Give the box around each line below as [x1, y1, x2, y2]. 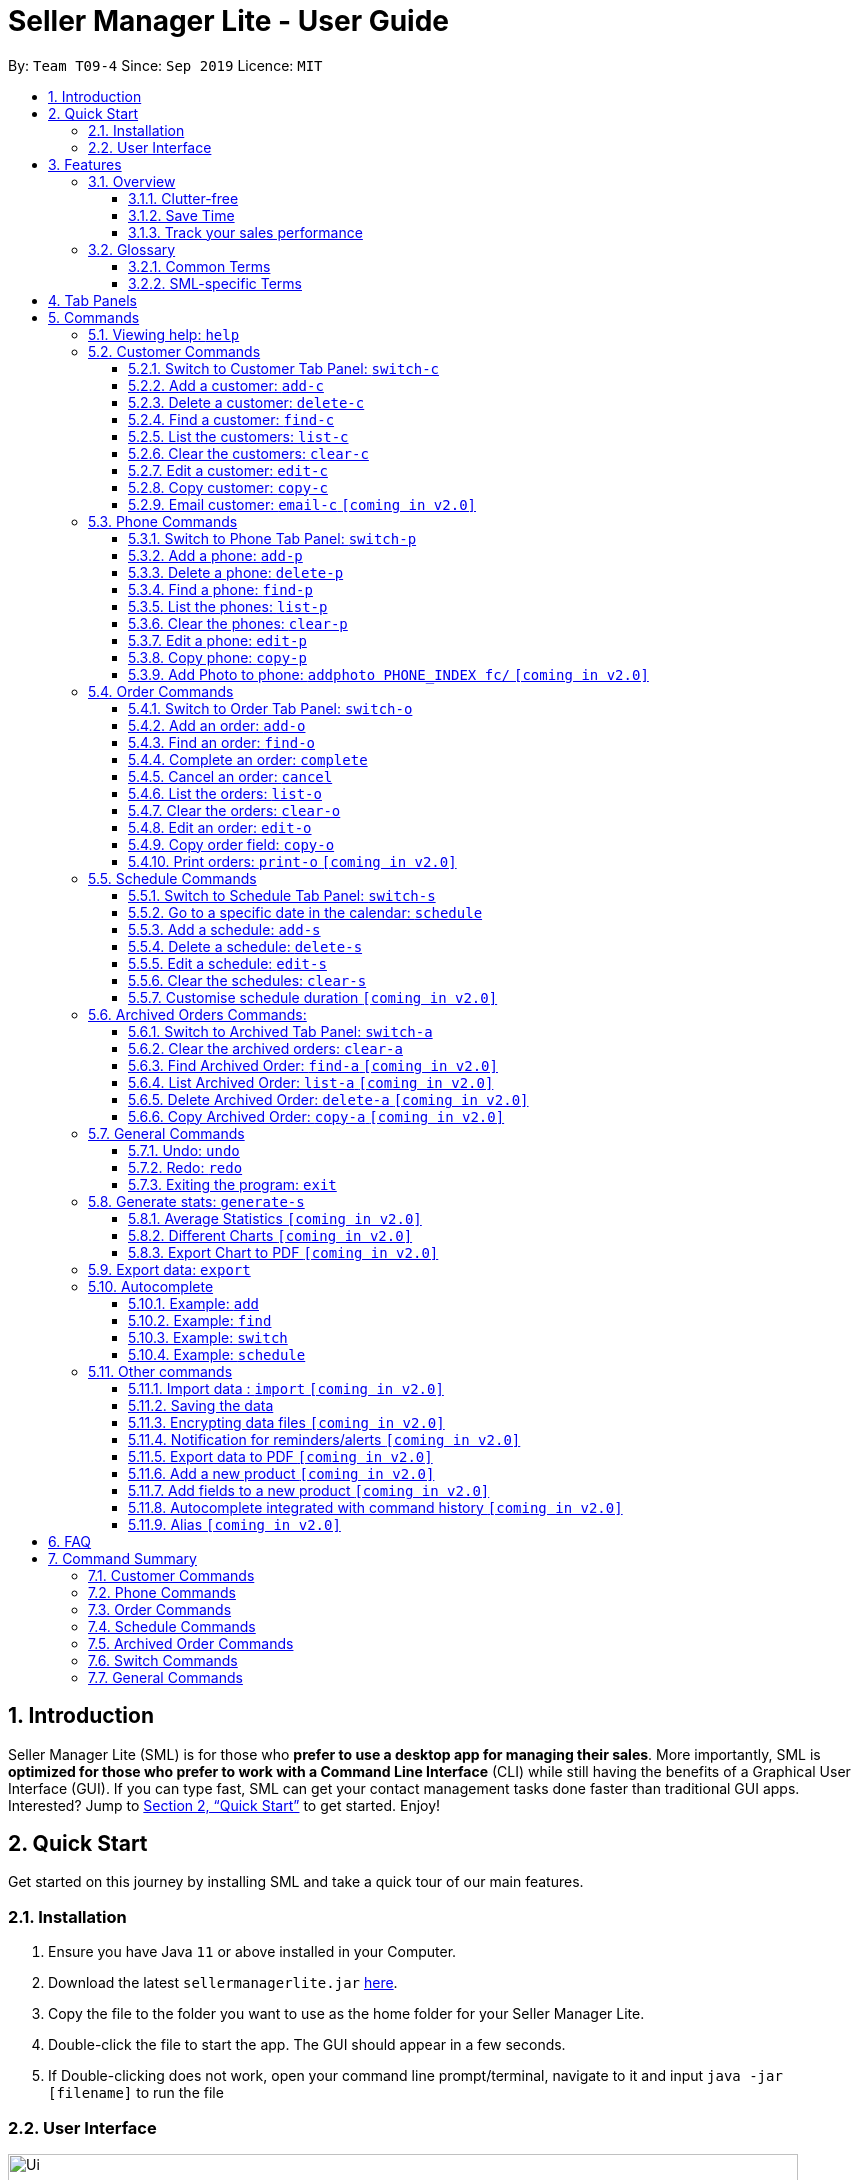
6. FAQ [48, 1532, 92, 1550]
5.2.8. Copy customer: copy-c [128, 478, 329, 496]
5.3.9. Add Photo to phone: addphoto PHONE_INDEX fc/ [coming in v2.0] [128, 665, 649, 683]
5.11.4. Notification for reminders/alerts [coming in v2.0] [128, 1430, 521, 1448]
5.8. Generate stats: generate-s [88, 1192, 305, 1210]
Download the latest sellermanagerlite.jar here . [48, 1974, 398, 1992]
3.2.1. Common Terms [128, 257, 271, 275]
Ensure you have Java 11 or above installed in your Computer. [48, 1943, 457, 1961]
